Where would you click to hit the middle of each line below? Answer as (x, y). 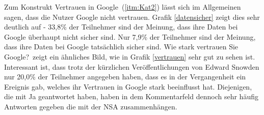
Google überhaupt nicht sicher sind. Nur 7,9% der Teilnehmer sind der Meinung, (130, 36)
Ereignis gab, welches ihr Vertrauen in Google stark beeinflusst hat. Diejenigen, (128, 86)
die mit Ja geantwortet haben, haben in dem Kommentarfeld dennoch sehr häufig (131, 96)
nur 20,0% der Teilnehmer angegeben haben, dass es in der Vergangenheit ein (125, 77)
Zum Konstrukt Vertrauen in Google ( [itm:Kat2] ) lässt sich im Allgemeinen (123, 7)
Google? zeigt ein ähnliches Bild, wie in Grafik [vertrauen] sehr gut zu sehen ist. (130, 56)
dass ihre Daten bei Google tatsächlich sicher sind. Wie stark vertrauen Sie (121, 47)
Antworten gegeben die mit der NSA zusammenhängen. (91, 106)
